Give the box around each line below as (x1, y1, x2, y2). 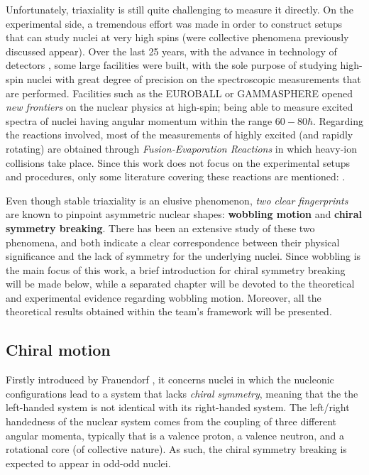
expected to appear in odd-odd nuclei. (6, 455, 171, 470)
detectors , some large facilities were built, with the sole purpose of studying (6, 58, 337, 72)
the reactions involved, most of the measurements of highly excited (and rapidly (6, 127, 353, 142)
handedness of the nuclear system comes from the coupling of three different (6, 414, 337, 429)
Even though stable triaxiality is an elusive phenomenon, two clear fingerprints (6, 192, 348, 207)
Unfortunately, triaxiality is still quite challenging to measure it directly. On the (6, 2, 354, 16)
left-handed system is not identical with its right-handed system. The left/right (6, 400, 350, 415)
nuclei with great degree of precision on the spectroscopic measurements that (26, 71, 361, 86)
